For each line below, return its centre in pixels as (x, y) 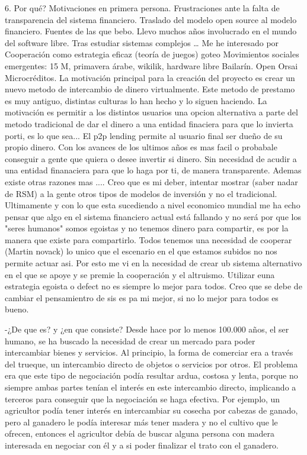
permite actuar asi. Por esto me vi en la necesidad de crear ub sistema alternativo (153, 263)
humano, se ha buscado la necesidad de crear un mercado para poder (130, 341)
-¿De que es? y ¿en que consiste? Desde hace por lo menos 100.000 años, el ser (147, 329)
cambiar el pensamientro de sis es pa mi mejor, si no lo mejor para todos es (142, 297)
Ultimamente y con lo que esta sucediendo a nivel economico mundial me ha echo (153, 205)
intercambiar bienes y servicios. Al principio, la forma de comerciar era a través (149, 352)
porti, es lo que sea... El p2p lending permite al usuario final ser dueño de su (144, 135)
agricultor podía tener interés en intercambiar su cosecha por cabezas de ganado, (151, 410)
